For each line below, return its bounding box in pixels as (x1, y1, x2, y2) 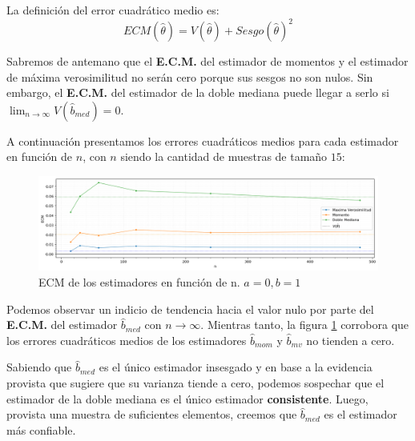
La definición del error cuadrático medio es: (6, 2, 220, 18)
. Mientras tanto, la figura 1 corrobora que (200, 316, 409, 333)
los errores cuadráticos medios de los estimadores (6, 331, 247, 348)
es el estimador (324, 406, 397, 423)
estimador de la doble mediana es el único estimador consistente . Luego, (6, 390, 369, 407)
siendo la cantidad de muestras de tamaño (120, 148, 328, 165)
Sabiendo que (6, 359, 72, 375)
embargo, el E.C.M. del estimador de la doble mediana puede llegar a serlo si (6, 84, 389, 101)
